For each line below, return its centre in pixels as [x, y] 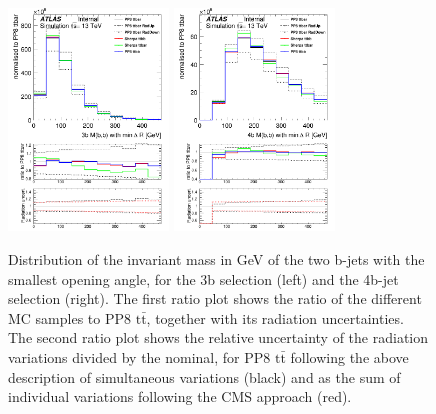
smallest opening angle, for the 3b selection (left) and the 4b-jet [203, 278]
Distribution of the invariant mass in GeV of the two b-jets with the [216, 258]
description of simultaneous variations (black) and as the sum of [204, 376]
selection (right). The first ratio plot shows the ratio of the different [215, 298]
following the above [349, 356]
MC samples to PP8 [70, 317]
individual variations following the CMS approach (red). [180, 396]
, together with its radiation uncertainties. [275, 317]
